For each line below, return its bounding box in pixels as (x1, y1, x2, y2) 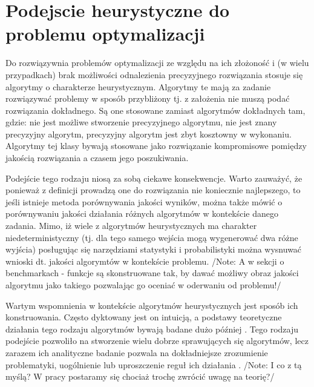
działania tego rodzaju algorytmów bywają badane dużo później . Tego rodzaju (5, 322, 298, 335)
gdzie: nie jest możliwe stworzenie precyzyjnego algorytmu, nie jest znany (5, 116, 277, 128)
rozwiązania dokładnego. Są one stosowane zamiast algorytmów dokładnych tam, (5, 104, 306, 116)
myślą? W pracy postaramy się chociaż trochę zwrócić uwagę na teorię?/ (5, 370, 275, 383)
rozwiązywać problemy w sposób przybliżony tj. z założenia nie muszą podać (5, 92, 290, 105)
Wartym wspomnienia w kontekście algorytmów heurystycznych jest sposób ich (5, 299, 298, 311)
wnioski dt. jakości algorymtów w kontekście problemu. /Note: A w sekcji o (5, 254, 284, 267)
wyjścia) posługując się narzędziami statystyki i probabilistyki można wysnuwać (5, 243, 302, 256)
